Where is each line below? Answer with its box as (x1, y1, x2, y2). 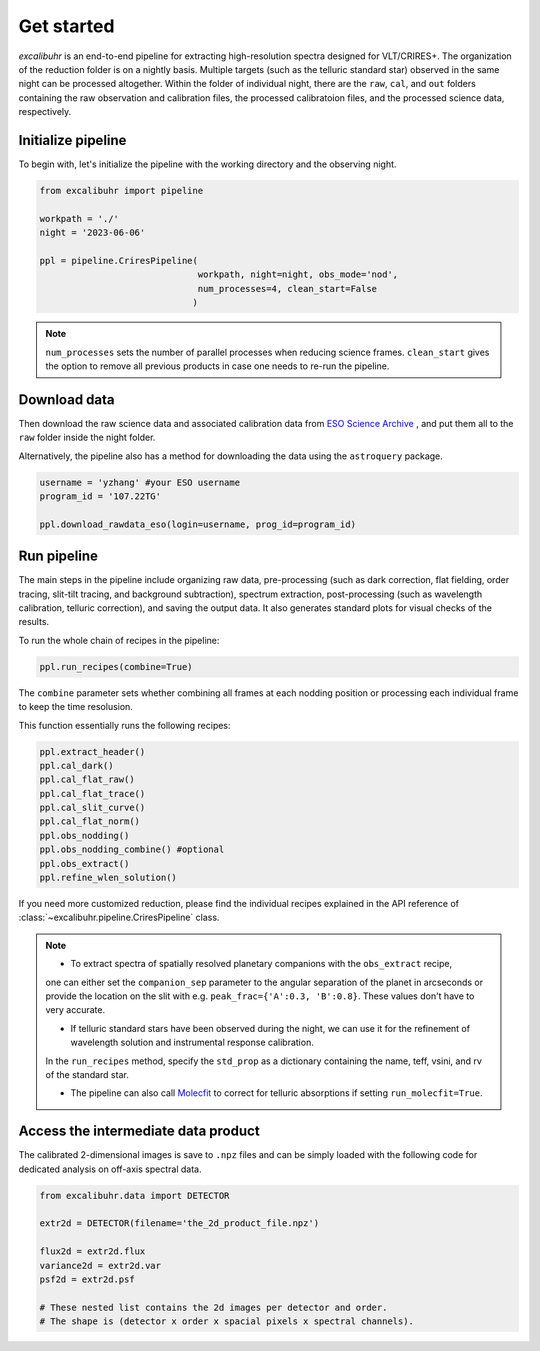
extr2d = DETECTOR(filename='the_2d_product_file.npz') (39, 1218, 320, 1229)
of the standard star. (45, 1068, 129, 1080)
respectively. (18, 106, 72, 118)
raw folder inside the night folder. (18, 431, 156, 444)
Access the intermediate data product (18, 1123, 260, 1140)
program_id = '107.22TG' (39, 490, 162, 502)
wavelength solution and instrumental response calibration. (70, 1036, 314, 1049)
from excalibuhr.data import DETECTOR (39, 1190, 230, 1201)
